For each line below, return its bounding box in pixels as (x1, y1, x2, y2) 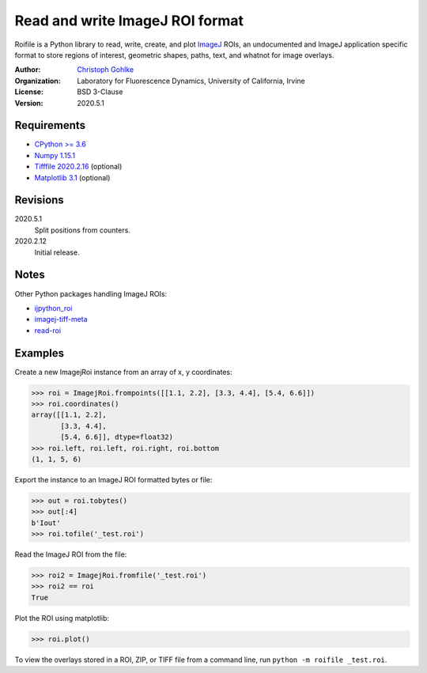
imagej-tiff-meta (34, 315, 88, 324)
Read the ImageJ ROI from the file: (14, 550, 127, 559)
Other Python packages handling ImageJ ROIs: (14, 289, 168, 298)
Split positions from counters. (34, 225, 130, 235)
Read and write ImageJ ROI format (14, 12, 244, 29)
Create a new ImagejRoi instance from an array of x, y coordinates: (14, 367, 232, 376)
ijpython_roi (34, 303, 73, 312)
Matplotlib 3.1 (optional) (34, 172, 111, 182)
